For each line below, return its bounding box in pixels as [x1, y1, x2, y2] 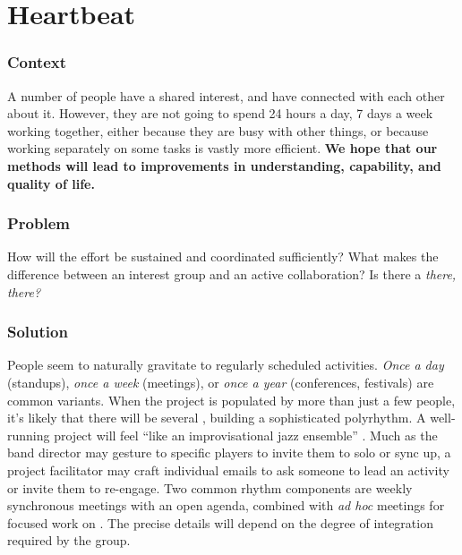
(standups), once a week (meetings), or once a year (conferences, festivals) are [7, 372, 434, 391]
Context [7, 51, 67, 73]
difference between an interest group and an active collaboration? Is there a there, [7, 264, 457, 283]
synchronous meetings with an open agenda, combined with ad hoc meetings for [7, 496, 445, 515]
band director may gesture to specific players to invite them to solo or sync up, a [7, 443, 451, 462]
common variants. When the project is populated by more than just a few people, [7, 390, 456, 409]
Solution [7, 320, 68, 343]
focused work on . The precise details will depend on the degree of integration [7, 513, 433, 532]
